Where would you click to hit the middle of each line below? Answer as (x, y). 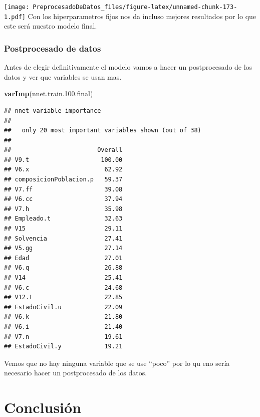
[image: (17, 7)
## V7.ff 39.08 (63, 189)
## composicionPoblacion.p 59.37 (63, 180)
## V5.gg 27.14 (63, 248)
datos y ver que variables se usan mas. (63, 76)
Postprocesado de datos (53, 48)
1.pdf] (15, 17)
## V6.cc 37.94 (63, 199)
